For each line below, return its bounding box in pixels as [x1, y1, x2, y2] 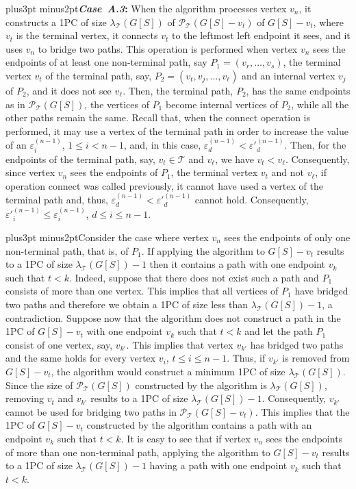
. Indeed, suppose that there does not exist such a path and [68, 270, 319, 284]
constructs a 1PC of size [5, 14, 107, 29]
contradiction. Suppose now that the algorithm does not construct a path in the [5, 310, 341, 325]
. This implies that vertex [126, 337, 233, 351]
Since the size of [5, 377, 73, 392]
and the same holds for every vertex [5, 351, 156, 365]
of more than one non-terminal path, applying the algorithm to [5, 444, 270, 459]
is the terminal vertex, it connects [16, 28, 158, 42]
